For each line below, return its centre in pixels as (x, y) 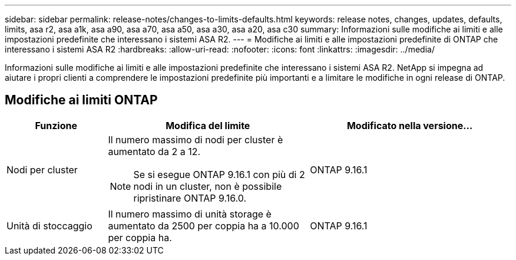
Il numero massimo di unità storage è (190, 214)
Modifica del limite (208, 125)
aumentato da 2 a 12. (154, 151)
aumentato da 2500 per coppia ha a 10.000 (204, 226)
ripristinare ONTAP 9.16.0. (190, 198)
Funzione (56, 125)
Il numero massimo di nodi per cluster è (196, 139)
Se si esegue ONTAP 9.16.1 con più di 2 (219, 174)
